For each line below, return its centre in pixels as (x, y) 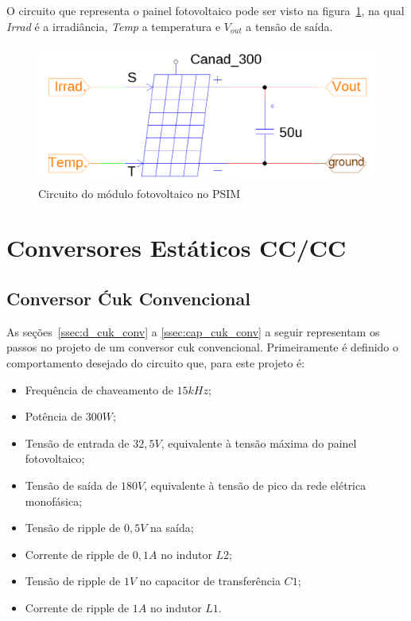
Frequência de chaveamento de (99, 389)
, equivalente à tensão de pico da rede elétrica (255, 485)
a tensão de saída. (289, 26)
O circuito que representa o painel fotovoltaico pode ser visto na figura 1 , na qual (205, 10)
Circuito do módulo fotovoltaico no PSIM (140, 193)
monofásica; (54, 501)
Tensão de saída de (71, 485)
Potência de (54, 416)
